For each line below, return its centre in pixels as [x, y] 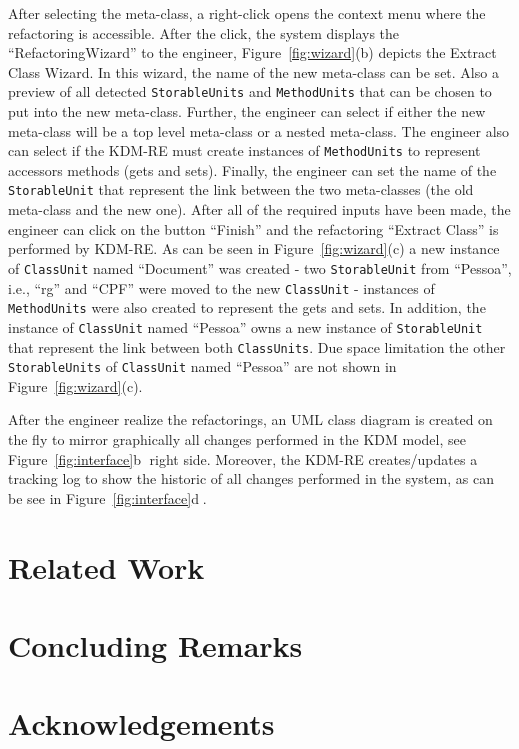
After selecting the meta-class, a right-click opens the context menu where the [247, 13]
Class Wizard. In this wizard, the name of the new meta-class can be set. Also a [253, 71]
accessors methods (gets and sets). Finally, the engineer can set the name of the [252, 169]
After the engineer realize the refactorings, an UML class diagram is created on [250, 419]
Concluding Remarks [155, 644]
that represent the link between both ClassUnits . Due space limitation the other [257, 346]
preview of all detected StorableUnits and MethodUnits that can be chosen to [250, 91]
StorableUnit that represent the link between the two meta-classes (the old [241, 189]
